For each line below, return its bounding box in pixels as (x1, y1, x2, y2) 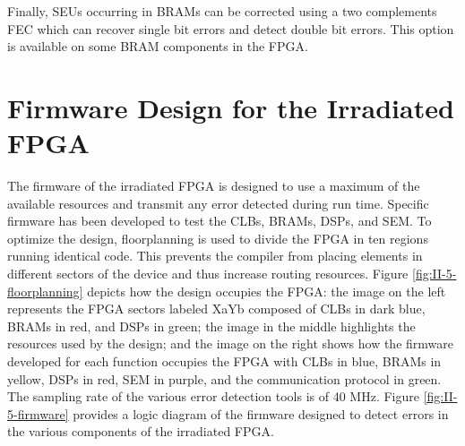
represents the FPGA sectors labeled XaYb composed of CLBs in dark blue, (7, 299, 426, 318)
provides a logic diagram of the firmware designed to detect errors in (73, 404, 449, 423)
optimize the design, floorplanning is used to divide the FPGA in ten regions (7, 228, 428, 247)
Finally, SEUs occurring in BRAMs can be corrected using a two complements (7, 2, 437, 20)
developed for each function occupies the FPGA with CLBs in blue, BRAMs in (7, 352, 442, 371)
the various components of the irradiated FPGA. (7, 422, 274, 441)
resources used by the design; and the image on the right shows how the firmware (7, 334, 453, 353)
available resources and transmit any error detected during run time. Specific (7, 193, 429, 212)
